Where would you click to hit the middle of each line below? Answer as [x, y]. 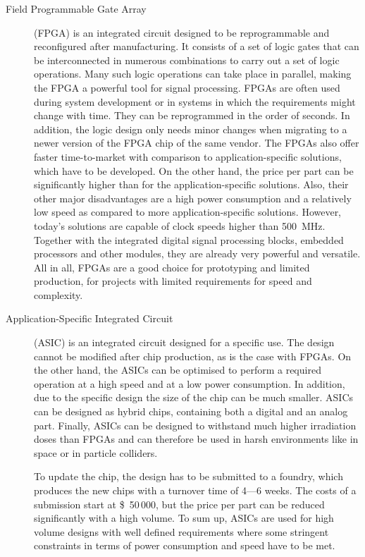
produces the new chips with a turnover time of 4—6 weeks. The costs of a [195, 490]
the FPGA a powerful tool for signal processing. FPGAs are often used [187, 87]
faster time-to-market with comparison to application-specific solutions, [188, 156]
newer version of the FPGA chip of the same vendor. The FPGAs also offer [197, 143]
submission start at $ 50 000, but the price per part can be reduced [179, 504]
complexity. [58, 294]
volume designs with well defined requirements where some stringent [181, 531]
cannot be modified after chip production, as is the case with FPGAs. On [193, 356]
